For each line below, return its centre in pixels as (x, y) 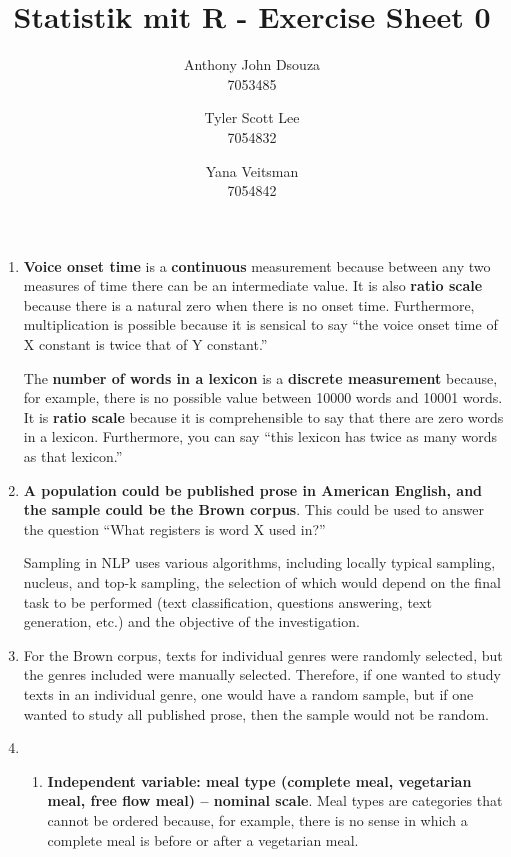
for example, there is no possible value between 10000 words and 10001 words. (263, 397)
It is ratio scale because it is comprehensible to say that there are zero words (263, 416)
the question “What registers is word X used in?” (174, 528)
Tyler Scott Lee (252, 117)
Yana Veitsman (252, 170)
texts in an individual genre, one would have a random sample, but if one (248, 693)
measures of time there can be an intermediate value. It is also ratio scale (253, 285)
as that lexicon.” (73, 456)
